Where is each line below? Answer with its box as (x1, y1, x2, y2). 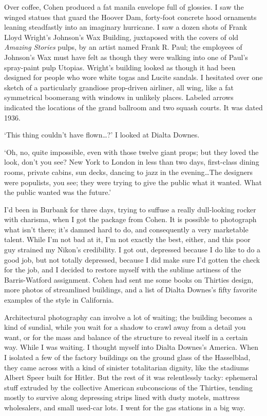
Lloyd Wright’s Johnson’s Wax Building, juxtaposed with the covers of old (4, 31, 239, 42)
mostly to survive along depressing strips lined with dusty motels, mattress (4, 392, 240, 403)
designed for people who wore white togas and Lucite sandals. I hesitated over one (4, 72, 263, 83)
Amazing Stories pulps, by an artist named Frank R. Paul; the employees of (4, 42, 242, 52)
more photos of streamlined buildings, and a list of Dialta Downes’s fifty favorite (4, 284, 257, 295)
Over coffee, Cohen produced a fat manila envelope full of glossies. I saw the (4, 2, 244, 12)
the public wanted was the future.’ (4, 187, 111, 197)
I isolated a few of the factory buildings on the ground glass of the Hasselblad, (4, 352, 251, 362)
